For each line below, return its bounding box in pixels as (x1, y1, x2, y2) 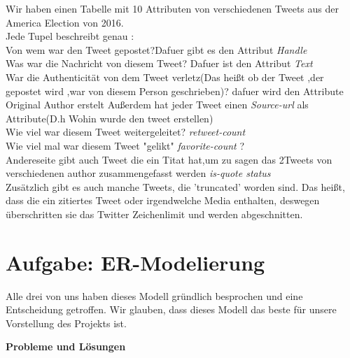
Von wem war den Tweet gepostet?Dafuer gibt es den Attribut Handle (6, 42, 307, 57)
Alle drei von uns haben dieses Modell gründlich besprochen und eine (6, 288, 303, 303)
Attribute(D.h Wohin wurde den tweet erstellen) (6, 110, 213, 125)
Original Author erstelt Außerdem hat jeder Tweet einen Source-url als (6, 97, 309, 112)
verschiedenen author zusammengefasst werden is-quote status (6, 166, 271, 180)
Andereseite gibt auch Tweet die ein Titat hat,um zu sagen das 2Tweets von (6, 152, 332, 166)
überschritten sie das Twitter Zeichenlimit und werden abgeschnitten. (6, 206, 303, 221)
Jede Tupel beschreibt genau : (6, 29, 134, 43)
